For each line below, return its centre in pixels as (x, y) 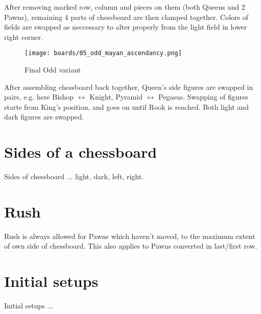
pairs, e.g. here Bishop (39, 97)
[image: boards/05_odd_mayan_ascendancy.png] (103, 53)
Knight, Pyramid (116, 97)
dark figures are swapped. (44, 117)
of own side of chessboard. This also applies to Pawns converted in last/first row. (131, 246)
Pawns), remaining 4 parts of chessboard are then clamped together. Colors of (126, 17)
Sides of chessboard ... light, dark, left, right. (74, 176)
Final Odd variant (53, 70)
